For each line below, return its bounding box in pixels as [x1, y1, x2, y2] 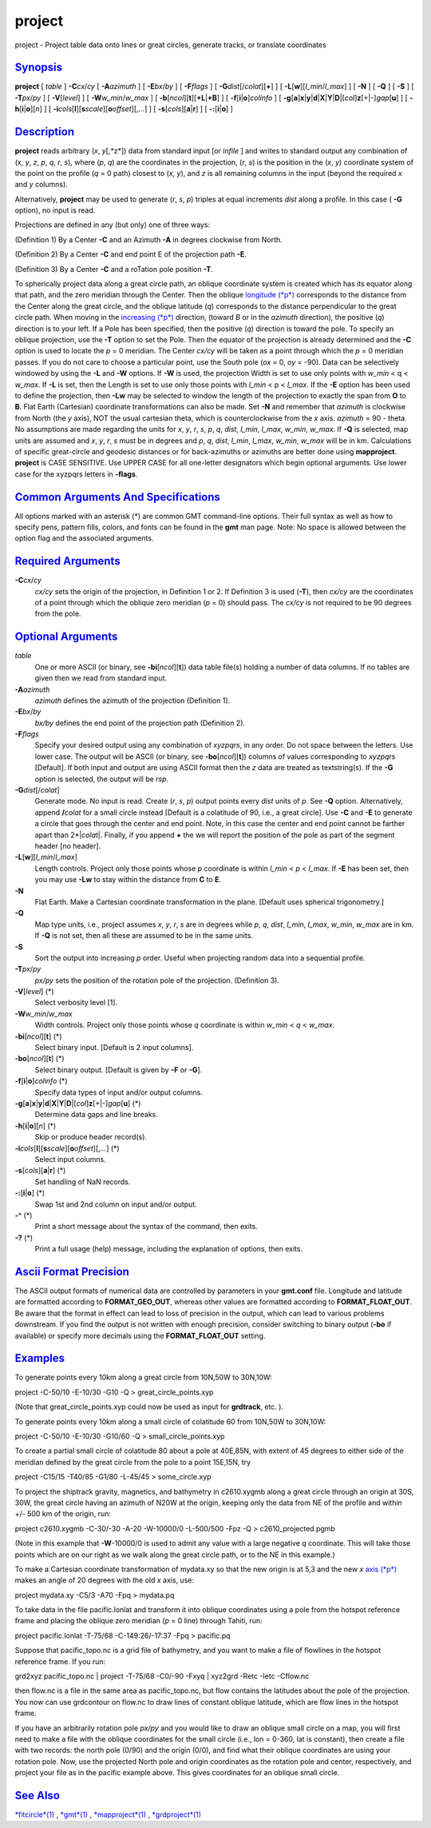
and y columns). [14, 180, 68, 190]
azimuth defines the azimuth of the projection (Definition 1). [34, 696, 231, 705]
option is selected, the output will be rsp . [34, 774, 169, 784]
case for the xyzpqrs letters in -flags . [14, 469, 138, 479]
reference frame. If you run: [14, 1656, 106, 1666]
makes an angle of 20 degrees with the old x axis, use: [14, 1575, 195, 1585]
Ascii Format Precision [14, 1264, 129, 1279]
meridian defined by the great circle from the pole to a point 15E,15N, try [14, 1457, 251, 1467]
